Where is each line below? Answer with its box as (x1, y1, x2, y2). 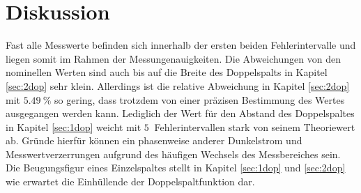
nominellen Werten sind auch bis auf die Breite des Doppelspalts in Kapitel (6, 65, 328, 79)
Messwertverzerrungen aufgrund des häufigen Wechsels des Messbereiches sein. (6, 146, 341, 161)
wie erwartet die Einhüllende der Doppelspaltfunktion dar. (6, 174, 255, 189)
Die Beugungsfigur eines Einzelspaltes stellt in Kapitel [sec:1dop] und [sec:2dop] (6, 160, 346, 175)
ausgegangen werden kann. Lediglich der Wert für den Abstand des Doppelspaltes (6, 106, 355, 121)
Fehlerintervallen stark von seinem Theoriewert (154, 119, 355, 134)
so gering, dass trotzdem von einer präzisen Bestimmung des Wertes (54, 92, 345, 107)
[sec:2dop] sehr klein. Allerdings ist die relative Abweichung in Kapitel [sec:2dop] (6, 78, 350, 93)
